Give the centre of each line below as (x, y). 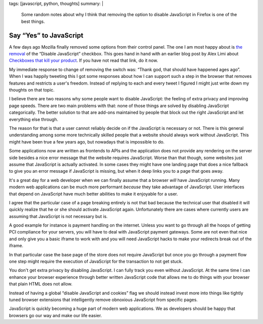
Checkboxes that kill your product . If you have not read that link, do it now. (84, 60)
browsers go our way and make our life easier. (56, 315)
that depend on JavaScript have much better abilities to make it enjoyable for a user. (94, 194)
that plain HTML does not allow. (41, 284)
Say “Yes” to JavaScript (46, 35)
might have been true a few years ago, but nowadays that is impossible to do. (87, 142)
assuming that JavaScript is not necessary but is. (58, 216)
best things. (33, 21)
